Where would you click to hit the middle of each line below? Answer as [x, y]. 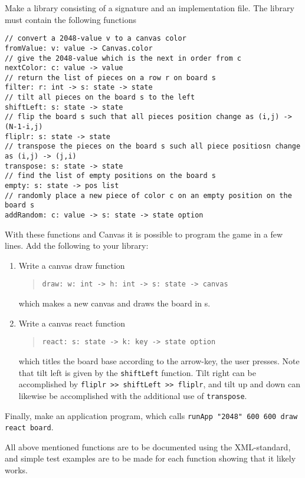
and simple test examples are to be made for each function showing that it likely [150, 458]
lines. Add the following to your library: [77, 245]
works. [17, 470]
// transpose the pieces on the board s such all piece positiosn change [153, 146]
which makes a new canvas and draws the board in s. [114, 303]
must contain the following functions [71, 19]
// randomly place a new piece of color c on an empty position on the [148, 195]
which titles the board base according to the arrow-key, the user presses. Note [159, 360]
